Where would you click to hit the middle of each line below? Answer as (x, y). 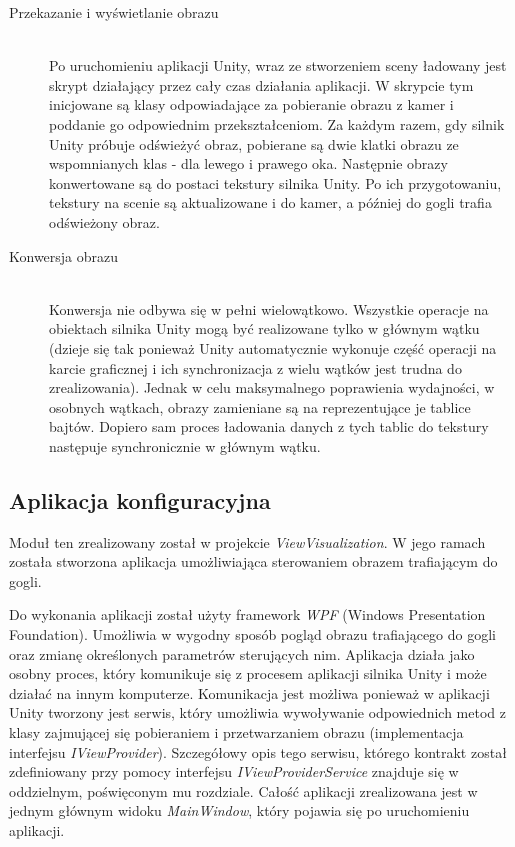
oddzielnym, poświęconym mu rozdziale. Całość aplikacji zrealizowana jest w (243, 790)
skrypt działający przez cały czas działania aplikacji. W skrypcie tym (261, 84)
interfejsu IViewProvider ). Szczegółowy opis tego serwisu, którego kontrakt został (258, 751)
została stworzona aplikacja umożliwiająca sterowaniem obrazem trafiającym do (253, 561)
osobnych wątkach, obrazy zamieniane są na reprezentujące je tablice (260, 406)
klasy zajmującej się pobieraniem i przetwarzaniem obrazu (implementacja (236, 732)
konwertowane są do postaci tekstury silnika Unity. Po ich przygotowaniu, (275, 182)
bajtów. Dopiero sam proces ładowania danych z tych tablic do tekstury (269, 426)
